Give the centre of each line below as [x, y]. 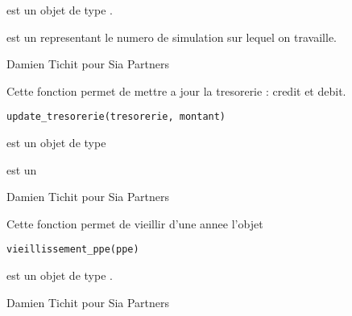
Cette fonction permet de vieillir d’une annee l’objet [135, 223]
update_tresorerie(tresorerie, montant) [116, 117]
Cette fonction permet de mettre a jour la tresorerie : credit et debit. [176, 90]
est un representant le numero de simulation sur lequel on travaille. [172, 37]
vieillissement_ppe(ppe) [73, 250]
